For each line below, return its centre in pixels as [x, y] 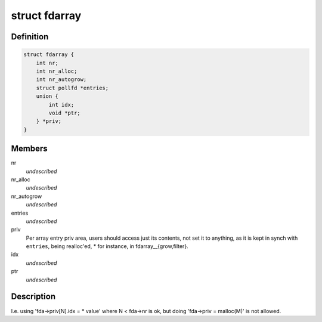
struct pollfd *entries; [72, 88]
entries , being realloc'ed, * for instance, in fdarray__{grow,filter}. [107, 246]
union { [47, 96]
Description [33, 297]
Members [29, 149]
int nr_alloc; [57, 71]
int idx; [61, 105]
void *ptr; [64, 113]
